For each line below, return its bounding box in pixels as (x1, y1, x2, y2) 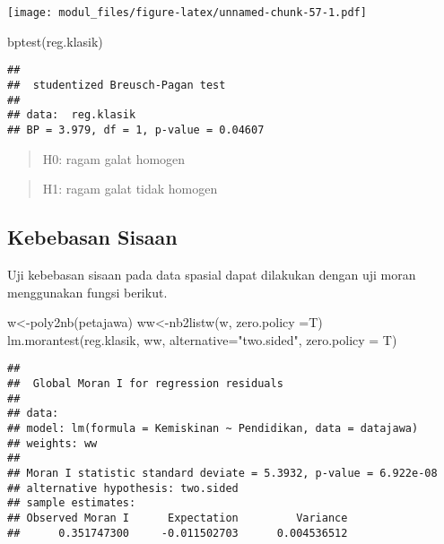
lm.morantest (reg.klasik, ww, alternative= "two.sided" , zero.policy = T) (7, 330, 397, 349)
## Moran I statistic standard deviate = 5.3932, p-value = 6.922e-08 (7, 466, 438, 479)
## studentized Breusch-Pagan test (7, 78, 226, 91)
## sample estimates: (7, 497, 136, 510)
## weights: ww (7, 436, 98, 450)
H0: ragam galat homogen (42, 149, 186, 168)
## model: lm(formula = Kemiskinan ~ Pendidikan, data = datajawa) (7, 421, 419, 435)
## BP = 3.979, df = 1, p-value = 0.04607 (7, 123, 265, 136)
